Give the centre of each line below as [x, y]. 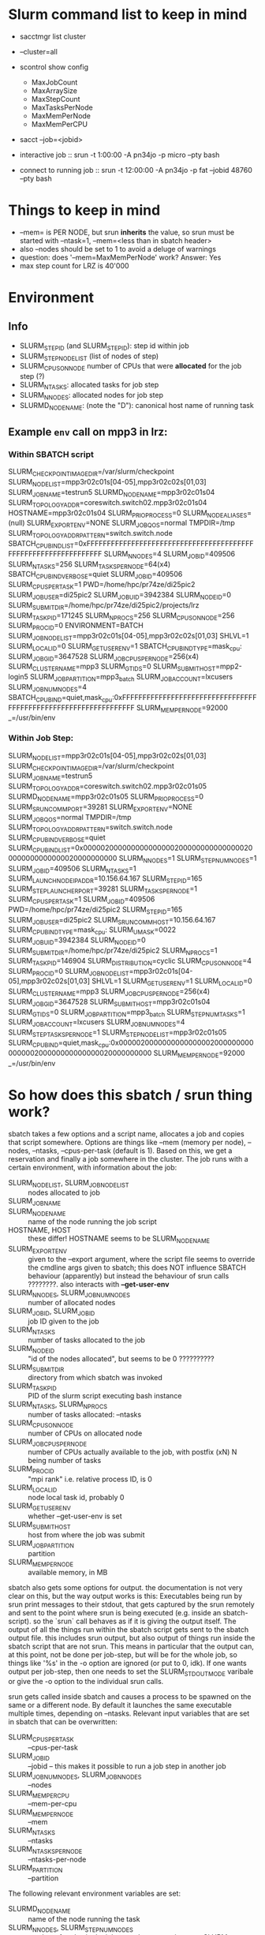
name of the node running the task [84, 1918]
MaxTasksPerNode [62, 107]
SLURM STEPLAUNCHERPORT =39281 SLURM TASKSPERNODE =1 [103, 889]
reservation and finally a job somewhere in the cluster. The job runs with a [128, 1158]
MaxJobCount [54, 82]
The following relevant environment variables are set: [95, 1893]
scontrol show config [54, 67]
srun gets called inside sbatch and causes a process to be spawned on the [130, 1697]
